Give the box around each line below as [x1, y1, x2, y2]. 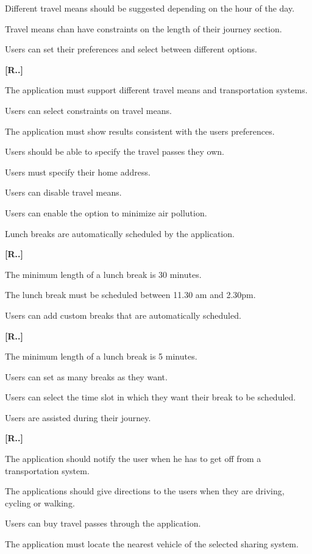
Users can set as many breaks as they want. [5, 370, 168, 383]
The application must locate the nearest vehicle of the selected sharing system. [5, 538, 299, 550]
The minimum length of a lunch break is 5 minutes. [5, 350, 197, 363]
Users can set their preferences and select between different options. [5, 43, 257, 55]
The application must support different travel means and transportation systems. [5, 83, 308, 96]
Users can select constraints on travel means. [5, 104, 172, 116]
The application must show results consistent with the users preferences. [5, 124, 275, 137]
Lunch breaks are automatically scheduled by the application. [5, 227, 235, 240]
